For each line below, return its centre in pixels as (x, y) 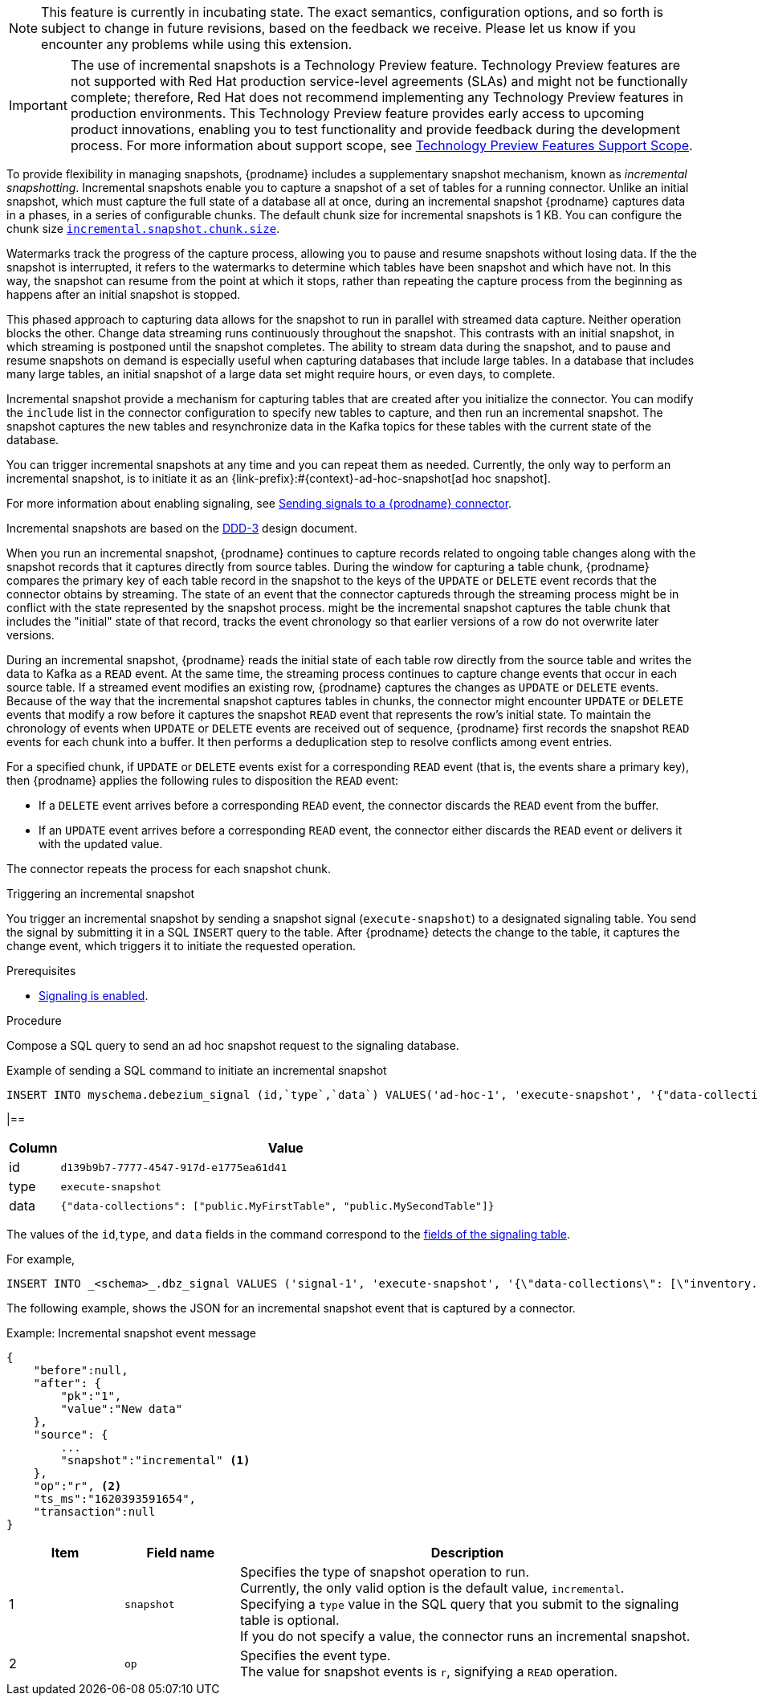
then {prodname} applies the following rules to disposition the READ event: (203, 780)
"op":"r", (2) (77, 1486)
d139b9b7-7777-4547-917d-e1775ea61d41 (174, 1167)
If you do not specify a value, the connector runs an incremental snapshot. (465, 1636)
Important (38, 105)
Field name (181, 1553)
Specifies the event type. (315, 1655)
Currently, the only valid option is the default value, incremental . (432, 1588)
